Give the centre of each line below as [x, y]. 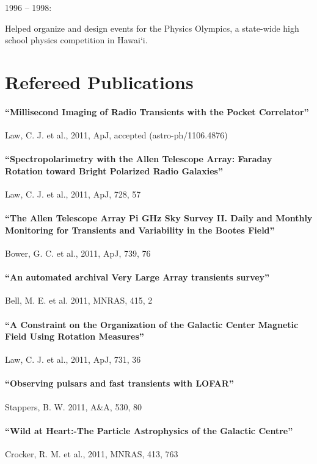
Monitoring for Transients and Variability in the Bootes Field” [140, 230]
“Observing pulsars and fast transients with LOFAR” [119, 383]
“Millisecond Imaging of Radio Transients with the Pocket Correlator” [157, 111]
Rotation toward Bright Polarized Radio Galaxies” [114, 170]
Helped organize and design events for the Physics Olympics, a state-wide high [152, 28]
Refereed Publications [99, 81]
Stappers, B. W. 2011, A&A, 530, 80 [73, 406]
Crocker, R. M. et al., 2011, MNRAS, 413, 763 [92, 454]
